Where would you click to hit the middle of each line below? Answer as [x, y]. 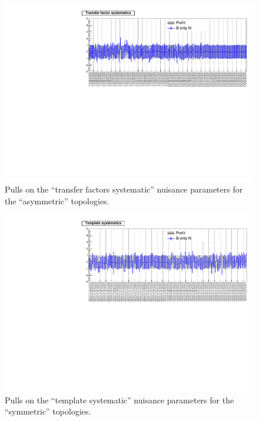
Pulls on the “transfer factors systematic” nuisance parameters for [124, 189]
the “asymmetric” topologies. [57, 200]
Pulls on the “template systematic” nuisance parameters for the [119, 400]
